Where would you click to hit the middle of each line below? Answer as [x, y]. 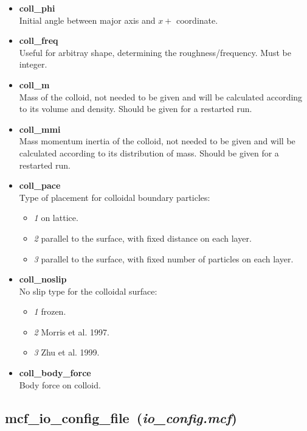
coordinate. [197, 20]
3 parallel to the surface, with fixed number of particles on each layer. [164, 258]
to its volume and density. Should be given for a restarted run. [136, 109]
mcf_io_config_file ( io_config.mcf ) [121, 417]
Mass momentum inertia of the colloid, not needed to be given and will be [157, 141]
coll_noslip [43, 279]
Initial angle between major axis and [87, 20]
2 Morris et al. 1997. [71, 331]
